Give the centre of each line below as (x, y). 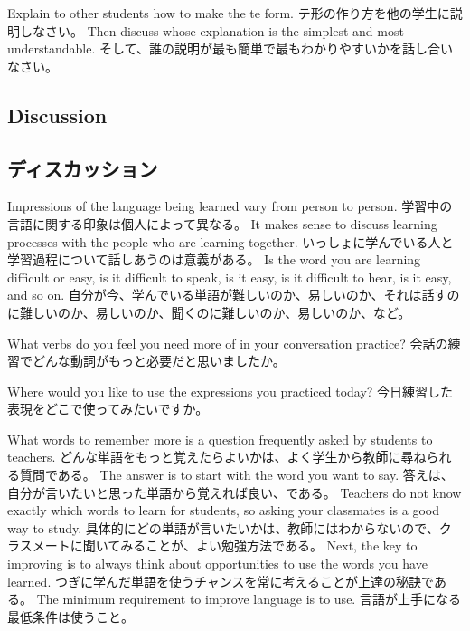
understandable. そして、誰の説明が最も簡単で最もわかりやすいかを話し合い (230, 48)
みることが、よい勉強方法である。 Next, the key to (269, 545)
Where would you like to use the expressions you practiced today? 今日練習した (230, 391)
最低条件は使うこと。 (70, 616)
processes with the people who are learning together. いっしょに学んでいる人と (230, 241)
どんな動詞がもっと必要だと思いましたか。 (159, 361)
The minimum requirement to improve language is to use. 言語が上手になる (249, 599)
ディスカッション (83, 168)
